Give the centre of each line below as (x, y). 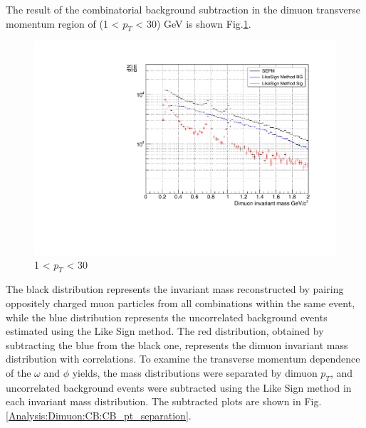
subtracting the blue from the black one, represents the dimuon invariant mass (177, 344)
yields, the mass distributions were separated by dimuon (195, 373)
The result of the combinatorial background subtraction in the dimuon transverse (183, 9)
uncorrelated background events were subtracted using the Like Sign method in (179, 387)
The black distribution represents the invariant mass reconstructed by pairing (175, 289)
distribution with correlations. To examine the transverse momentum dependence (183, 359)
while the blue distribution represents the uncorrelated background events (167, 317)
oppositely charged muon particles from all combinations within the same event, (181, 303)
